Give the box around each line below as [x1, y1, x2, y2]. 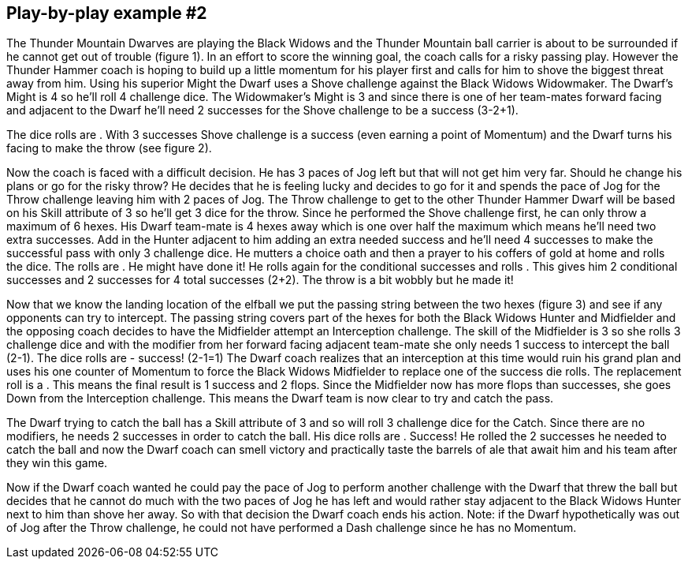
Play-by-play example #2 [6, 3, 207, 23]
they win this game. [6, 456, 108, 470]
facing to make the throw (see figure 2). [6, 141, 212, 155]
